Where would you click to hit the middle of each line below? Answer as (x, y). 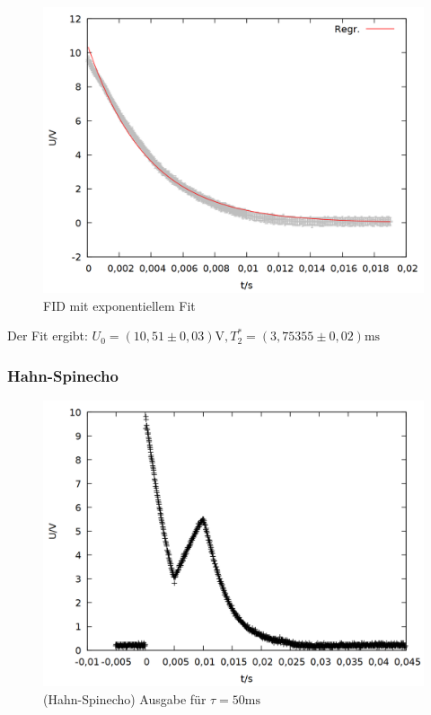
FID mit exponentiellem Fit (119, 305)
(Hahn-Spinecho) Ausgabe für (125, 698)
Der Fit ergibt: (48, 335)
